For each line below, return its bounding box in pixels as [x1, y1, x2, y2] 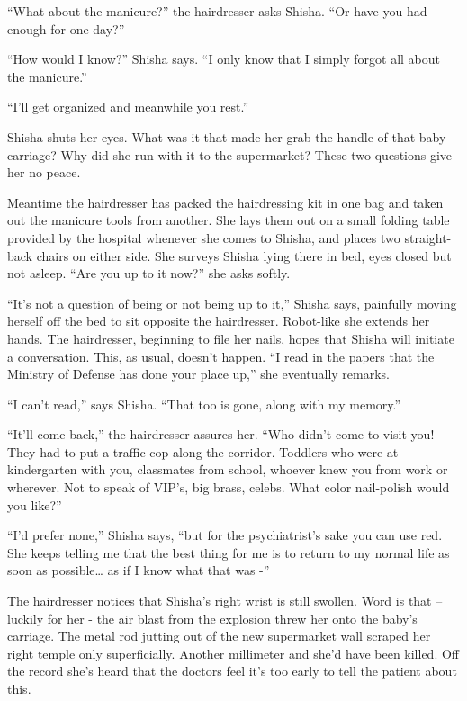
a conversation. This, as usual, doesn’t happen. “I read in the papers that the [7, 346, 435, 365]
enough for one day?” [7, 19, 125, 38]
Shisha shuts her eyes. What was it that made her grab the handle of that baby [7, 127, 446, 146]
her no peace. [7, 163, 81, 182]
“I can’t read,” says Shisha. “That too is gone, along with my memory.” [7, 394, 401, 413]
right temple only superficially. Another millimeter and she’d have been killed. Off [7, 643, 460, 662]
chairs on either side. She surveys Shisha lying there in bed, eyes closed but [36, 246, 452, 265]
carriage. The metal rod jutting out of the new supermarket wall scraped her [7, 626, 431, 645]
